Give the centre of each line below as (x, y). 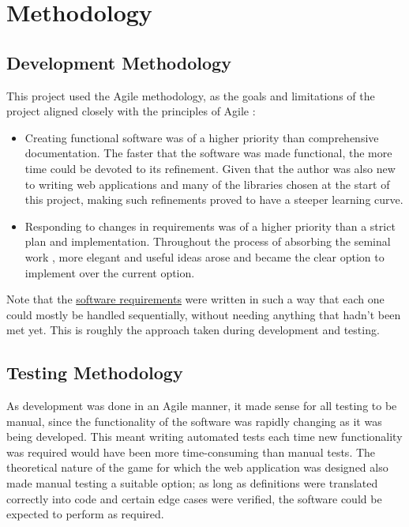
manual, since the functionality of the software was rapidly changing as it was (194, 421)
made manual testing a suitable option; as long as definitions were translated (192, 483)
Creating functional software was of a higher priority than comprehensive (202, 137)
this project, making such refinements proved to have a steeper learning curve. (214, 200)
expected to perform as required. (85, 514)
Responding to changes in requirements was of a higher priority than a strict (210, 226)
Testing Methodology (95, 373)
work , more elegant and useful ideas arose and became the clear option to (204, 256)
